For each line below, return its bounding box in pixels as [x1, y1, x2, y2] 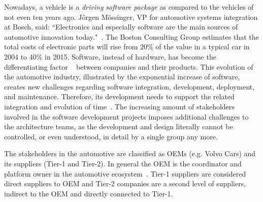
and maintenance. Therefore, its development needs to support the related [4, 91, 235, 102]
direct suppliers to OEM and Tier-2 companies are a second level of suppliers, [4, 178, 246, 189]
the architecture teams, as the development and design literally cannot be [4, 121, 233, 132]
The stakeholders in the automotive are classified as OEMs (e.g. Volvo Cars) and [4, 148, 256, 159]
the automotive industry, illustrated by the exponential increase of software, [4, 71, 240, 82]
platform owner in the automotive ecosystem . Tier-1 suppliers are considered [4, 168, 246, 179]
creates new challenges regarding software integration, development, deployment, [4, 81, 255, 92]
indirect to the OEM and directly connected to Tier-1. [4, 188, 173, 198]
